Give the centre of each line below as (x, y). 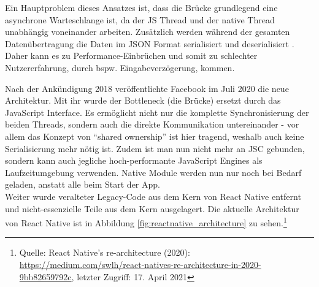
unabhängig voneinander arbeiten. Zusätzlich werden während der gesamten (148, 32)
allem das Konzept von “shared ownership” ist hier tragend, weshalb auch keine (155, 136)
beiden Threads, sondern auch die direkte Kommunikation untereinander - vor (152, 124)
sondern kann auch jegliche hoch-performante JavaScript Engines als (134, 160)
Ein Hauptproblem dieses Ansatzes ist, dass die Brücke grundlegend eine (141, 7)
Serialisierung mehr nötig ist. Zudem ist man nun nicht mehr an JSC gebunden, (155, 148)
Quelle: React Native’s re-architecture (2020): (105, 252)
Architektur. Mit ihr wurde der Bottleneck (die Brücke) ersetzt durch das (143, 100)
